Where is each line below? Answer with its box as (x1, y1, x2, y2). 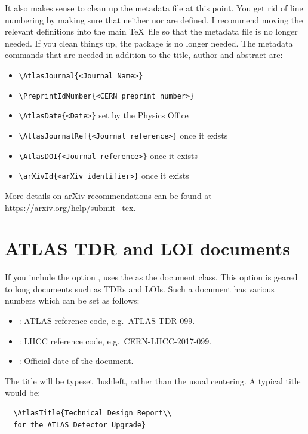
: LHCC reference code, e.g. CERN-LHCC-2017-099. (19, 334, 212, 347)
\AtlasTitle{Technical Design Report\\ (13, 408, 172, 417)
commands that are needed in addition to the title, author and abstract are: (5, 48, 283, 61)
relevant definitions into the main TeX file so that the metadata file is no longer (5, 25, 298, 38)
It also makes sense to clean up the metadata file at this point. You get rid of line (5, 2, 303, 14)
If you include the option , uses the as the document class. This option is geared (5, 271, 298, 283)
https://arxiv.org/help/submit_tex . (5, 201, 136, 213)
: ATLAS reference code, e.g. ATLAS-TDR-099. (19, 314, 195, 326)
